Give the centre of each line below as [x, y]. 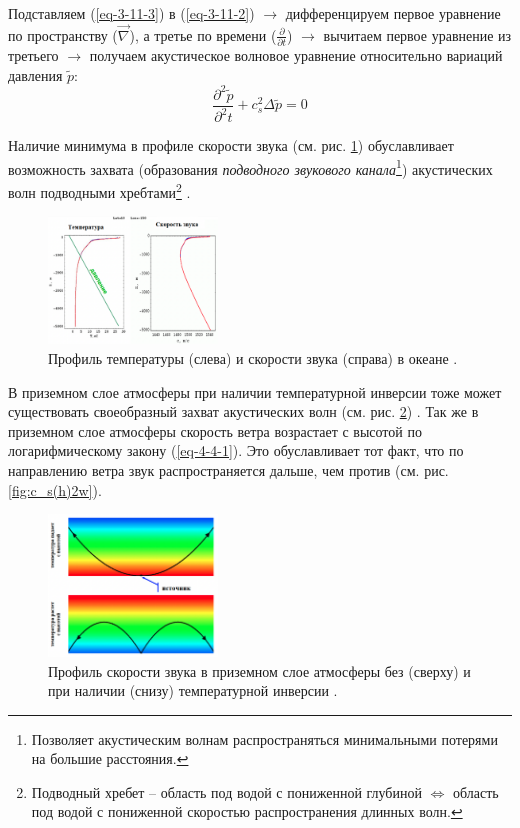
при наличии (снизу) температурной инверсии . [193, 690]
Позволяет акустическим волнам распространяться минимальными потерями [264, 738]
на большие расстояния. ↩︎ [110, 758]
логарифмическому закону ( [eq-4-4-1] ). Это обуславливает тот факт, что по [236, 450]
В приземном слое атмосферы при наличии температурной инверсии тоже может [255, 391]
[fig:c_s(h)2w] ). [55, 489]
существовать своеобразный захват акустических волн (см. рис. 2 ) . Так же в [243, 411]
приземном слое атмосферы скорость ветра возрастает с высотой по [215, 430]
